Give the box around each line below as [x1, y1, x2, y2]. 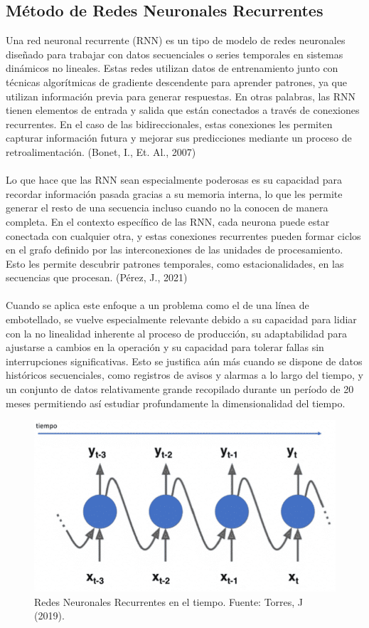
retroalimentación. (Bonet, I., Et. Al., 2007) [6, 144, 196, 159]
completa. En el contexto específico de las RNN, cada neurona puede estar [6, 214, 330, 229]
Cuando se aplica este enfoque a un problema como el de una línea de [6, 298, 309, 313]
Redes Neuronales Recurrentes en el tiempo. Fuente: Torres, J [34, 594, 304, 609]
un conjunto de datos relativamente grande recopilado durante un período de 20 [6, 382, 354, 397]
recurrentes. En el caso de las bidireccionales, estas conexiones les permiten [6, 116, 333, 131]
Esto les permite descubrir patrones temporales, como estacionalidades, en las [6, 256, 344, 271]
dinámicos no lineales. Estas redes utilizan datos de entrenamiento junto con [6, 61, 338, 75]
